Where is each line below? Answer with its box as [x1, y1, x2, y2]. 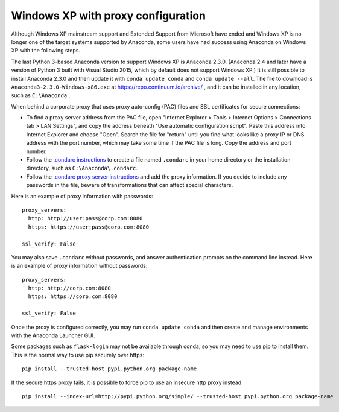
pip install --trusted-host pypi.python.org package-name [22, 366, 197, 372]
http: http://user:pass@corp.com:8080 [28, 215, 143, 222]
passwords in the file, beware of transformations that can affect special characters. [26, 182, 233, 189]
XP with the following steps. [11, 47, 81, 54]
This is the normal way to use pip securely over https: [11, 351, 145, 358]
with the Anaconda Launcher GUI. [11, 332, 96, 339]
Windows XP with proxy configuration [11, 9, 206, 22]
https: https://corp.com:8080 [28, 293, 118, 300]
